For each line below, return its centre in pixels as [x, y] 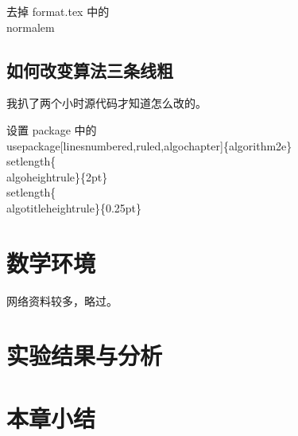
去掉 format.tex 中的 [58, 11]
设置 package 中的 [52, 129]
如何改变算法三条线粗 [90, 70]
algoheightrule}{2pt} [57, 176]
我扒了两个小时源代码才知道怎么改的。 [106, 103]
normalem [31, 27]
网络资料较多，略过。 [62, 300]
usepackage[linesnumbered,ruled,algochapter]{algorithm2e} [149, 145]
